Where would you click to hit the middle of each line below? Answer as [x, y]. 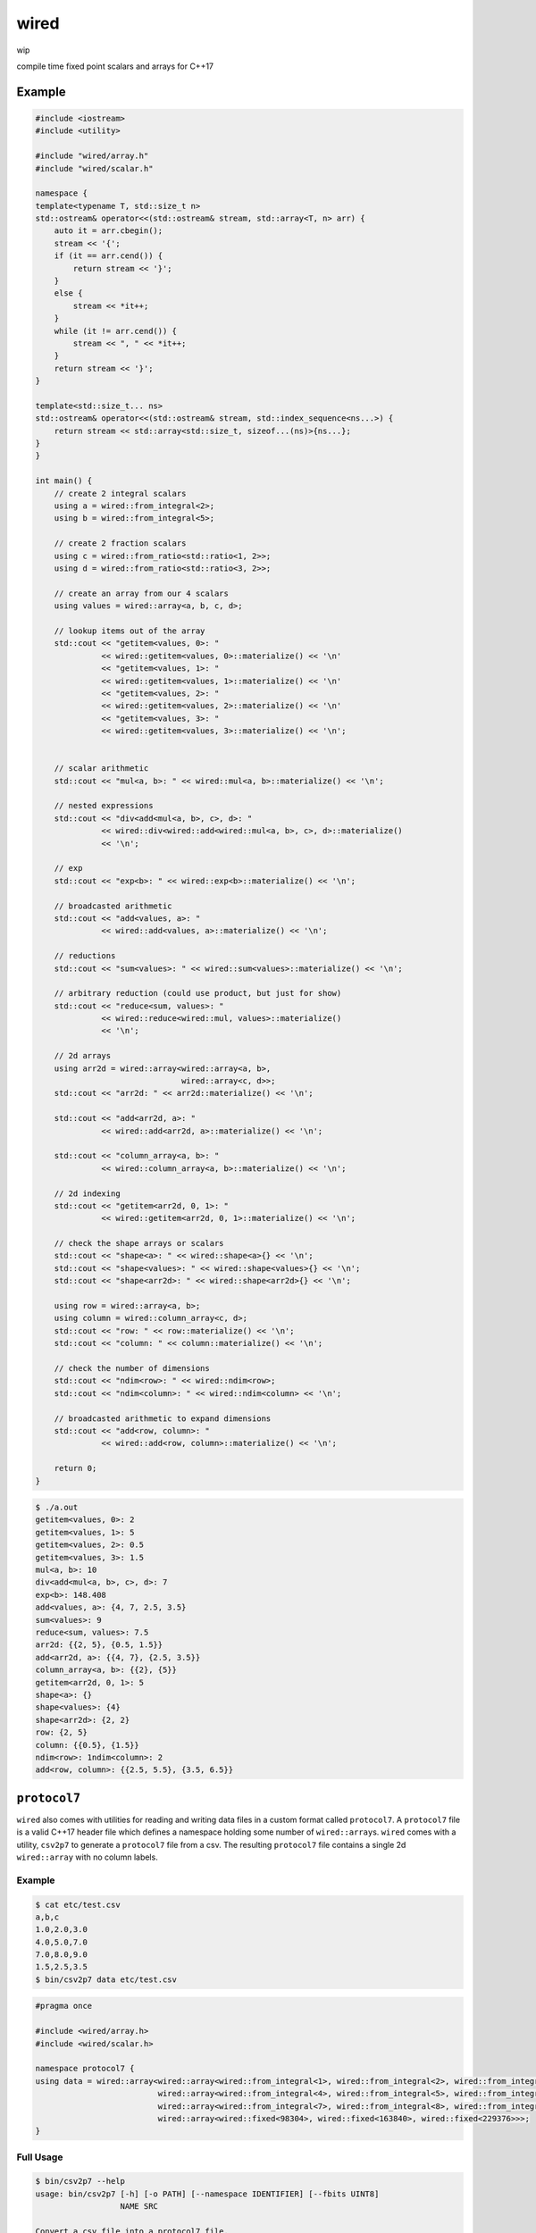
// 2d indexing [87, 1193]
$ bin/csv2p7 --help [80, 2181]
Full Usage [40, 2157]
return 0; [75, 1468]
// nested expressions [104, 806]
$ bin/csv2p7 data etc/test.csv [106, 1979]
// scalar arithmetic [101, 769]
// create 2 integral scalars [120, 493]
